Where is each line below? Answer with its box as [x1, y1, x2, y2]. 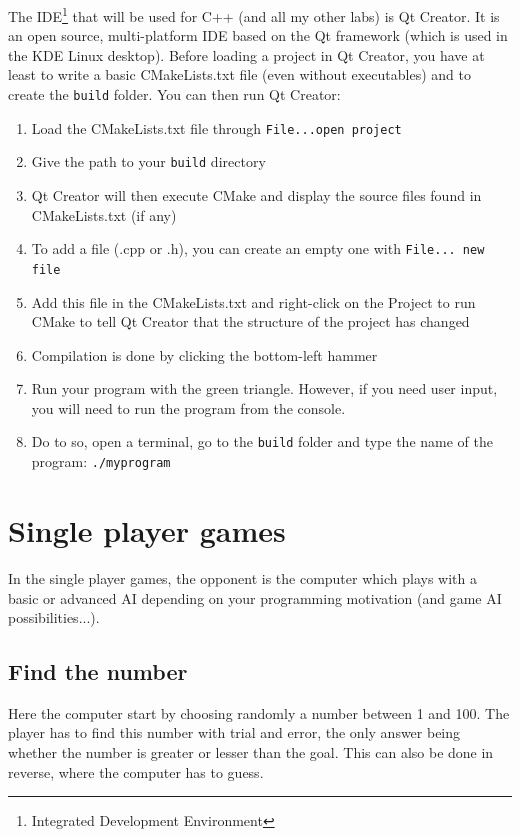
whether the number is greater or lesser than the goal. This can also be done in [8, 742, 494, 763]
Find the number [8, 656, 188, 687]
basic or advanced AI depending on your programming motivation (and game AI [8, 587, 502, 608]
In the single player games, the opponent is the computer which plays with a [8, 567, 477, 588]
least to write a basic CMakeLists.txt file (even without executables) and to [8, 64, 471, 85]
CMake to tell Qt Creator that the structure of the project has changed [31, 311, 470, 332]
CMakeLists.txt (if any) [31, 204, 177, 225]
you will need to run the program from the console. [31, 397, 346, 418]
